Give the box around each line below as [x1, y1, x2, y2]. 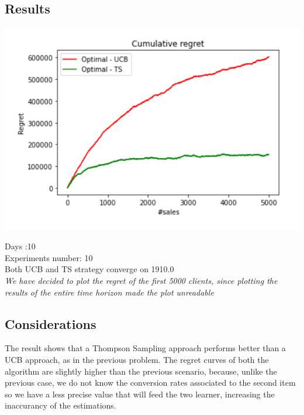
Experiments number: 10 [5, 251, 93, 263]
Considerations [5, 314, 96, 332]
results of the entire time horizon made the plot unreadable [5, 286, 214, 298]
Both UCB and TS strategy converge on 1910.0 [5, 263, 174, 275]
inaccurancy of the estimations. [5, 399, 116, 411]
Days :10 [5, 240, 36, 252]
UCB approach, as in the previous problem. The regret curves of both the [5, 353, 269, 365]
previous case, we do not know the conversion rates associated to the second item [5, 376, 296, 389]
